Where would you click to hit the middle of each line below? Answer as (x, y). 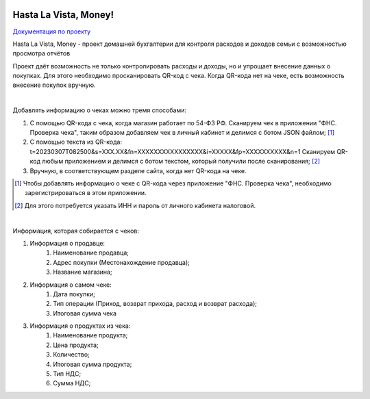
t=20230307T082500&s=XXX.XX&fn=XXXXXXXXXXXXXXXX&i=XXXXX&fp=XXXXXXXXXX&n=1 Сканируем (183, 151)
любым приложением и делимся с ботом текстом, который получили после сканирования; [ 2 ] (181, 162)
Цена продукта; (76, 345)
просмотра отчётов (41, 53)
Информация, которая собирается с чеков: (76, 231)
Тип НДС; (67, 374)
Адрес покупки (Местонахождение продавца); (121, 262)
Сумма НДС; (72, 383)
